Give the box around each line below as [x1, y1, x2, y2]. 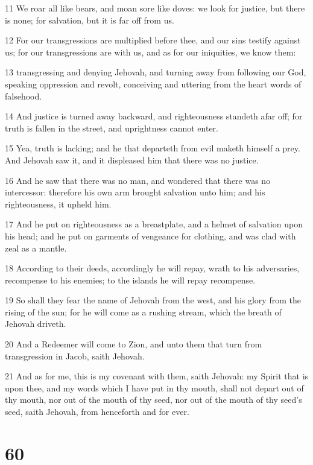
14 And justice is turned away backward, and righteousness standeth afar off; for [5, 110, 303, 122]
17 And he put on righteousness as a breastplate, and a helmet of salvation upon [5, 218, 303, 230]
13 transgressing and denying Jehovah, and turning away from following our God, [5, 66, 306, 78]
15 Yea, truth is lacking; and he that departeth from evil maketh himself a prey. [5, 142, 300, 154]
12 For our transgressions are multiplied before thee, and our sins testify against [5, 34, 301, 46]
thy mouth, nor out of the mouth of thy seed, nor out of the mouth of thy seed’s [5, 393, 302, 406]
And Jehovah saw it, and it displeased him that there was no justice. [5, 153, 259, 166]
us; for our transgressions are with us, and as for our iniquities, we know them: [5, 45, 296, 58]
